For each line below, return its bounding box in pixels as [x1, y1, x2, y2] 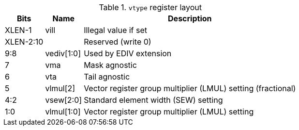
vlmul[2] [45, 83, 75, 93]
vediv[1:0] [45, 49, 81, 58]
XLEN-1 [5, 25, 32, 35]
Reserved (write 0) [84, 37, 151, 47]
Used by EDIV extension [84, 49, 172, 58]
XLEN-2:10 [5, 37, 44, 47]
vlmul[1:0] [45, 107, 81, 116]
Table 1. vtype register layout [99, 2, 202, 12]
